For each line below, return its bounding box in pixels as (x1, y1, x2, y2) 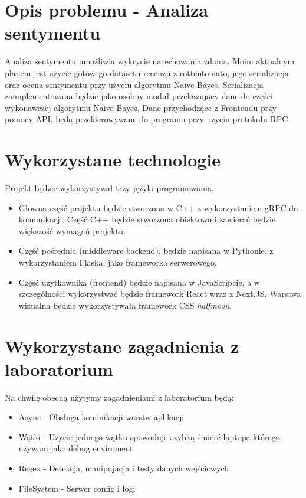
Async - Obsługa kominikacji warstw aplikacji (18, 411, 185, 423)
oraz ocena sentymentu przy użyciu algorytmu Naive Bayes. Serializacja (5, 78, 264, 90)
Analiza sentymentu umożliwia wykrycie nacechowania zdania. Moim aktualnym (5, 55, 295, 67)
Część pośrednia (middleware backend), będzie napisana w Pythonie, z (18, 244, 274, 257)
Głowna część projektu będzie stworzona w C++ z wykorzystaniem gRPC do (18, 201, 298, 214)
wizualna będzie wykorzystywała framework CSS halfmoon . (18, 299, 232, 311)
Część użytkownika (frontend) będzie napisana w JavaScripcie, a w (18, 276, 260, 288)
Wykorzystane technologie (5, 148, 221, 172)
